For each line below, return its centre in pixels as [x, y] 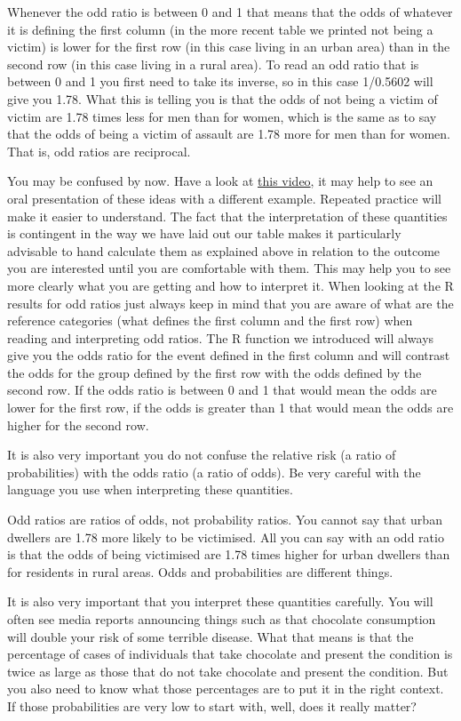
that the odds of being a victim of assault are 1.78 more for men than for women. [229, 134]
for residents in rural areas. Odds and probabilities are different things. [200, 571]
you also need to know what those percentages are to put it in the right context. [226, 689]
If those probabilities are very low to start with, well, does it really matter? [212, 705]
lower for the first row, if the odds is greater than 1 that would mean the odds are [230, 408]
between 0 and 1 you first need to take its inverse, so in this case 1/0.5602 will [220, 81]
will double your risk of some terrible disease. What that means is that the [211, 636]
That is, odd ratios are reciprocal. [99, 151]
